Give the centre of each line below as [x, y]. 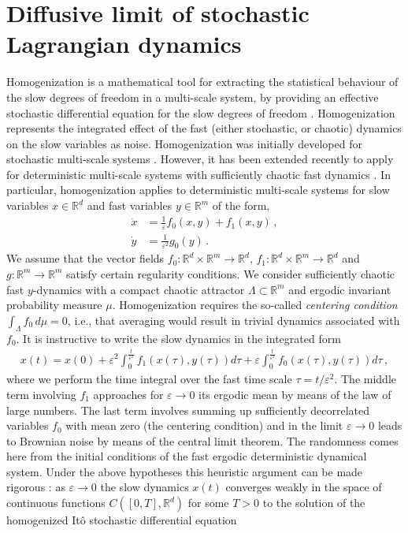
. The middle [365, 379]
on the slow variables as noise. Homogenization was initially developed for [184, 143]
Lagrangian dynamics [124, 44]
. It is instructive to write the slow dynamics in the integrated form [178, 338]
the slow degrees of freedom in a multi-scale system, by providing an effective [193, 97]
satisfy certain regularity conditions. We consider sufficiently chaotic [231, 273]
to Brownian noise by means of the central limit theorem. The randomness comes [202, 440]
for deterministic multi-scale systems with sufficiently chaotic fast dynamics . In [198, 174]
